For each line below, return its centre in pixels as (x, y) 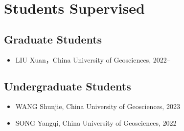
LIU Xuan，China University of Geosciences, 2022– (93, 59)
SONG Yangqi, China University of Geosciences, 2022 (96, 122)
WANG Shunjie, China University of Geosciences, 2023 (98, 106)
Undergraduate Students (68, 86)
